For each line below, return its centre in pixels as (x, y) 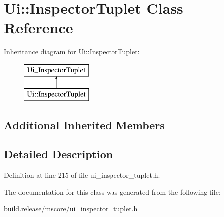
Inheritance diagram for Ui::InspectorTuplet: (72, 51)
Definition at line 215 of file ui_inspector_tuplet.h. (82, 175)
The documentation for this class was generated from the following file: (112, 191)
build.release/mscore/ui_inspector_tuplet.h (71, 208)
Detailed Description (58, 154)
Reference (39, 28)
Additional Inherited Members (84, 125)
